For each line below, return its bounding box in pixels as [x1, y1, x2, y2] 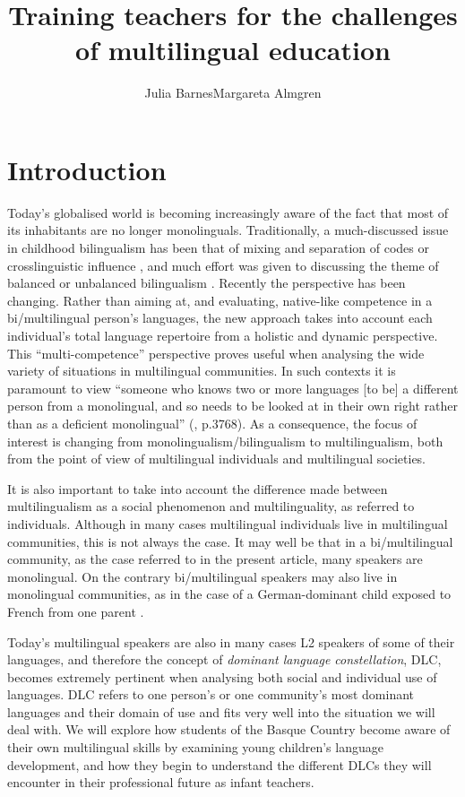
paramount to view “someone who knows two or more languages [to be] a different [7, 378, 459, 397]
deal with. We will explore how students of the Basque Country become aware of [7, 720, 451, 739]
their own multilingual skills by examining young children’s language [7, 738, 383, 757]
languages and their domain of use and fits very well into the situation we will [7, 702, 435, 721]
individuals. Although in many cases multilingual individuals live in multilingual [7, 514, 448, 533]
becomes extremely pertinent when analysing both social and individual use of [7, 667, 437, 686]
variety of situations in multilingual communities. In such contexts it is [7, 361, 396, 380]
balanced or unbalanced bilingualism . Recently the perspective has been [7, 273, 406, 292]
